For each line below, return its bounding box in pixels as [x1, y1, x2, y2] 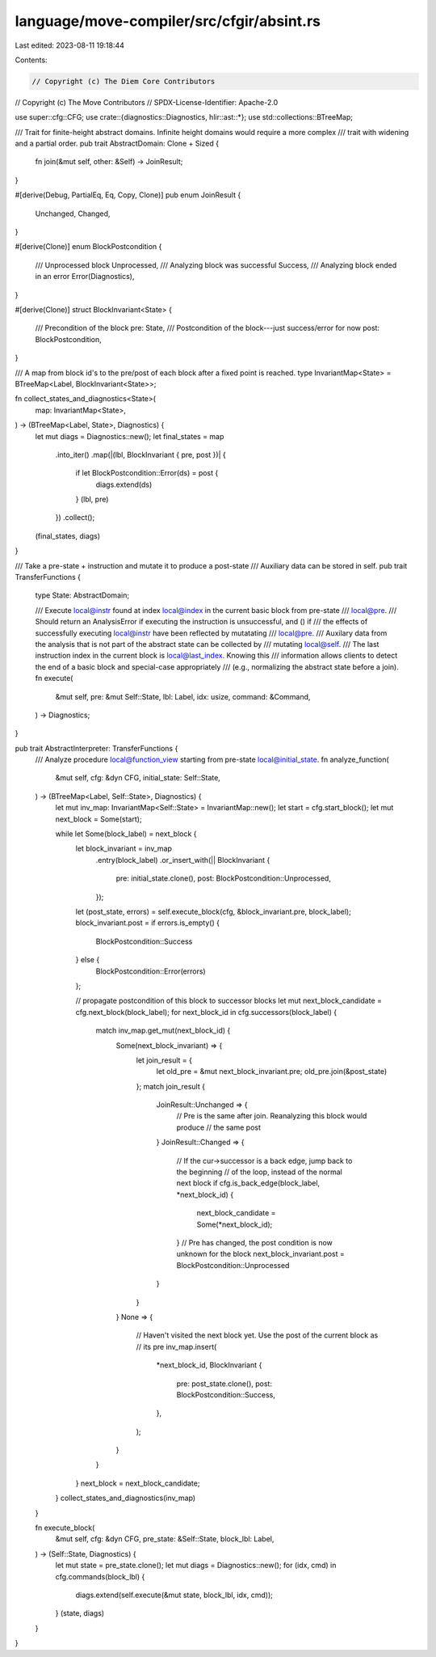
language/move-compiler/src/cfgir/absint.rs [15, 12, 321, 30]
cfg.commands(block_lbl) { [55, 1571, 145, 1581]
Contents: [15, 55, 48, 65]
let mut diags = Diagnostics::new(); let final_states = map [35, 431, 224, 441]
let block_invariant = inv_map [75, 843, 173, 853]
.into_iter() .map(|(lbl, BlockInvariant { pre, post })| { [55, 450, 226, 459]
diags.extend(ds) [95, 480, 153, 489]
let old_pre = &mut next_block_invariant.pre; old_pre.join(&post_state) [156, 1067, 388, 1076]
